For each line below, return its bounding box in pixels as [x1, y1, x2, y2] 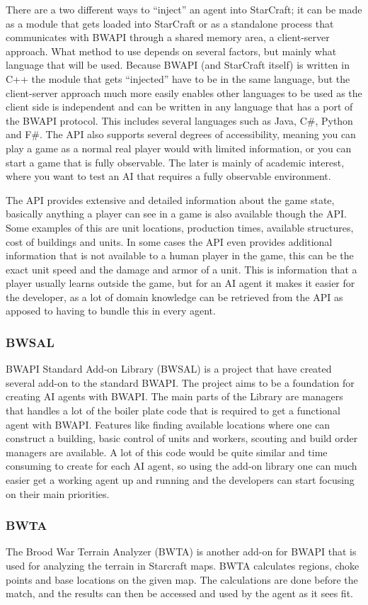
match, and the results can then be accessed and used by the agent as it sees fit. [6, 586, 353, 601]
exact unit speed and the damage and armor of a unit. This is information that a [6, 261, 357, 276]
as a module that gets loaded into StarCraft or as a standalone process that [6, 16, 334, 30]
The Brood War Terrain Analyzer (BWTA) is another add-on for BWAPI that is [6, 544, 357, 559]
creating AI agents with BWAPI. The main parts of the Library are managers [6, 389, 343, 404]
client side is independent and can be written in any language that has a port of [6, 99, 353, 114]
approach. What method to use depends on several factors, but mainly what [6, 43, 337, 58]
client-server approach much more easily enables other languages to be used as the [6, 85, 362, 100]
